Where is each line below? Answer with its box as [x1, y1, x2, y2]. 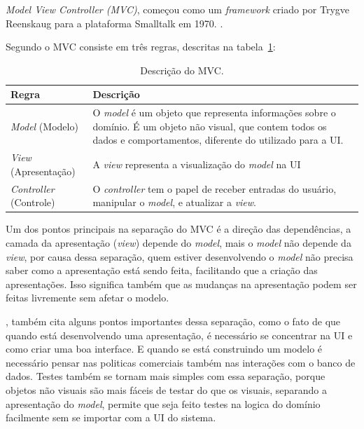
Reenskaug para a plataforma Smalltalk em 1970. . [6, 15, 223, 30]
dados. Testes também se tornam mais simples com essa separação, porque [6, 369, 325, 383]
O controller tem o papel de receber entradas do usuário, [92, 181, 337, 196]
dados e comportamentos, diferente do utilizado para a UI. [92, 132, 344, 147]
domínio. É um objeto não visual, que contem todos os [92, 118, 327, 133]
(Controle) [10, 195, 55, 210]
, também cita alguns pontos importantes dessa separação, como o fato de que [6, 313, 341, 328]
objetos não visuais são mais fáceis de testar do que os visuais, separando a [6, 382, 327, 397]
